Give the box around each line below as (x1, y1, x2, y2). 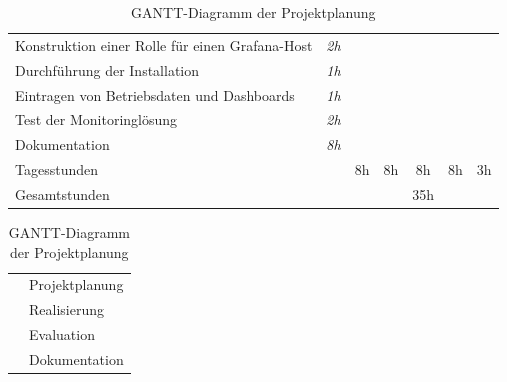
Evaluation (29, 324, 95, 345)
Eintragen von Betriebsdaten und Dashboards (15, 84, 295, 105)
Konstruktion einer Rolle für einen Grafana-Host (15, 34, 313, 55)
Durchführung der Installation (15, 59, 200, 80)
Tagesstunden (15, 159, 98, 180)
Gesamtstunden (15, 183, 110, 204)
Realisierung (29, 299, 104, 320)
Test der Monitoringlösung (15, 109, 178, 130)
